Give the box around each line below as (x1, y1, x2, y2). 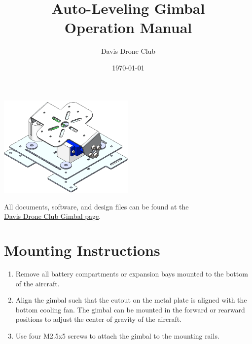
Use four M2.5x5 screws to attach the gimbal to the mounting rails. (15, 330, 219, 341)
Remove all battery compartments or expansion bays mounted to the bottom (15, 268, 248, 278)
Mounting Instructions (4, 240, 160, 260)
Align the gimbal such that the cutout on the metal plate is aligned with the (15, 295, 247, 305)
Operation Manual (64, 17, 192, 37)
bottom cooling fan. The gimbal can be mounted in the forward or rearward (15, 304, 245, 314)
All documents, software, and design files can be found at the (4, 201, 189, 211)
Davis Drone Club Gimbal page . (4, 211, 101, 221)
